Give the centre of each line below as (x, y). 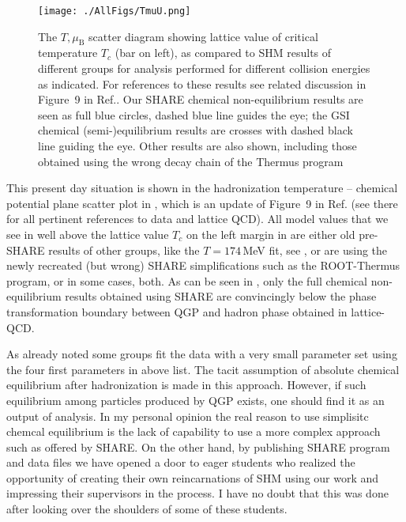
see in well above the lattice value (88, 234)
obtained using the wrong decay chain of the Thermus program (191, 161)
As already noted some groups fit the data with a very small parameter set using (202, 354)
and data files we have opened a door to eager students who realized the (181, 462)
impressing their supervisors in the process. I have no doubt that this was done (197, 493)
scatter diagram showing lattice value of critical (203, 36)
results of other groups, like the (124, 250)
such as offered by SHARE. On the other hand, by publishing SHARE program (198, 446)
